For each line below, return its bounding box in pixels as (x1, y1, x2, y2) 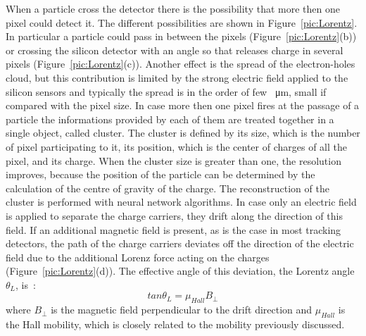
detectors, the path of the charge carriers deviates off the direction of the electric (6, 236, 354, 251)
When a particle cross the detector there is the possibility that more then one (6, 1, 340, 15)
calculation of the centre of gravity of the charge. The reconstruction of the (6, 180, 329, 195)
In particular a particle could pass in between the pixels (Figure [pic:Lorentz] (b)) (6, 29, 357, 44)
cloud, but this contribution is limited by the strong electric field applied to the (6, 70, 348, 85)
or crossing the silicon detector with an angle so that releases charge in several (6, 42, 343, 57)
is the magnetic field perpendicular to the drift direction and (51, 302, 313, 317)
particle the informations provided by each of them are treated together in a (6, 111, 334, 126)
